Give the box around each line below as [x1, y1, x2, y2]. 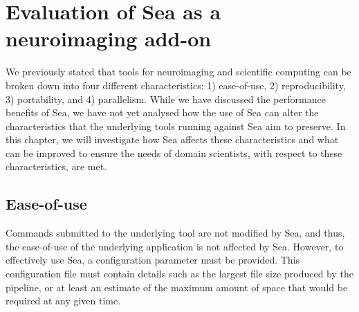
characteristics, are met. [6, 159, 107, 174]
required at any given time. [6, 293, 121, 308]
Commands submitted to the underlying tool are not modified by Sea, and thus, [6, 226, 345, 240]
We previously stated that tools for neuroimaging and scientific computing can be [6, 64, 351, 79]
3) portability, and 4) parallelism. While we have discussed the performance [6, 91, 326, 106]
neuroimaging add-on [6, 24, 212, 53]
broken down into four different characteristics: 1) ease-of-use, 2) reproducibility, [6, 77, 346, 92]
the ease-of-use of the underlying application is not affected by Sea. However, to [6, 239, 344, 253]
